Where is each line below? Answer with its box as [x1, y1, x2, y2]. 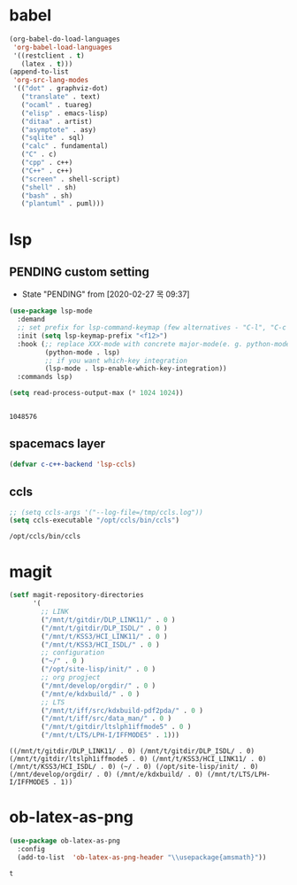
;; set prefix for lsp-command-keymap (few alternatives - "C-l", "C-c [17, 323, 287, 332]
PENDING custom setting [9, 264, 150, 279]
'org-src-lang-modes [12, 76, 89, 85]
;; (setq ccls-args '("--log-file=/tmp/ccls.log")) [9, 508, 203, 516]
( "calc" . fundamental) [20, 142, 109, 151]
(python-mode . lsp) [44, 347, 121, 357]
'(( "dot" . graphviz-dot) [12, 84, 109, 93]
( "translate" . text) [20, 92, 101, 102]
